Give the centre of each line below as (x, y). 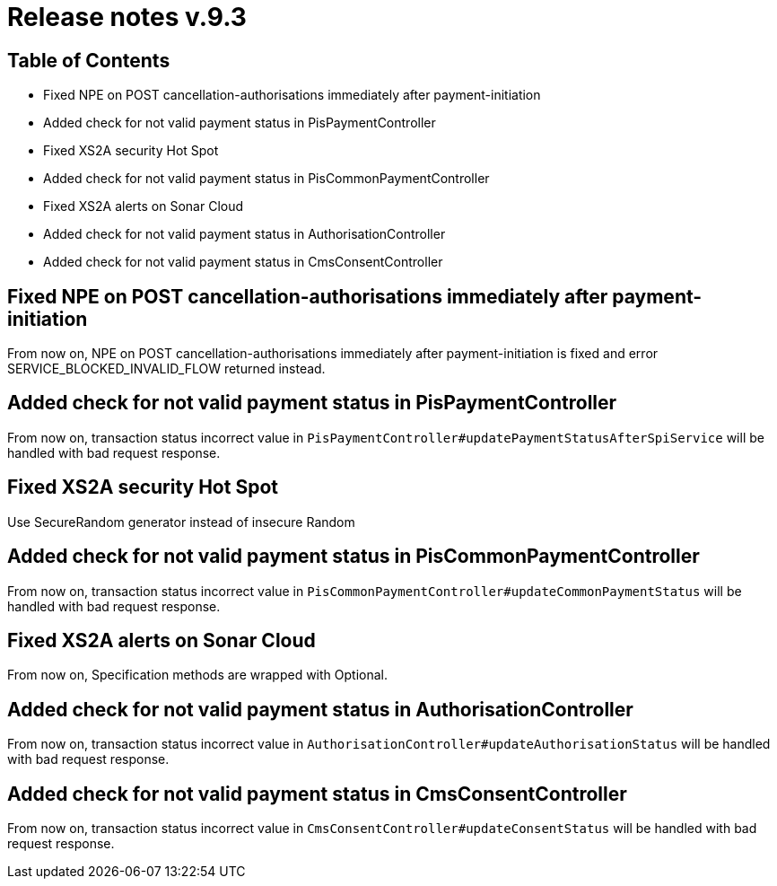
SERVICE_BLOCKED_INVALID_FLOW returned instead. (166, 369)
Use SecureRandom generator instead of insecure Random (181, 522)
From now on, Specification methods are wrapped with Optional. (198, 675)
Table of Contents (89, 60)
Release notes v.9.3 (127, 17)
